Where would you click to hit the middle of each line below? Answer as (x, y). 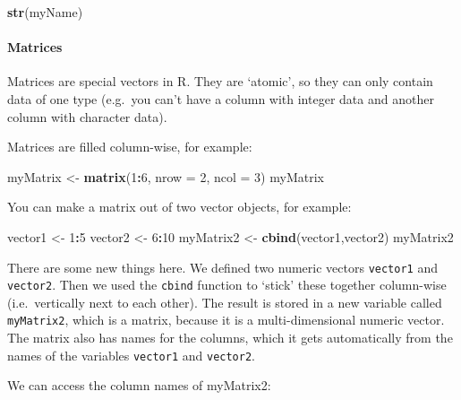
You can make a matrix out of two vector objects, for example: (179, 207)
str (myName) (45, 12)
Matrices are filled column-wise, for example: (130, 147)
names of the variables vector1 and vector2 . (132, 355)
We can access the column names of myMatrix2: (139, 385)
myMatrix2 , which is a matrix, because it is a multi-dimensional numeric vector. (226, 320)
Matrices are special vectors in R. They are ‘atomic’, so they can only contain (220, 81)
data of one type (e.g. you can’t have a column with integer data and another (221, 98)
